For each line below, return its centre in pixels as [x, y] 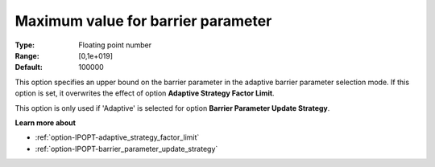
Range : [27, 55]
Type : [25, 45]
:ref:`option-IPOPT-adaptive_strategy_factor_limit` [117, 137]
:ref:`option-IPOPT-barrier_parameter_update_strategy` [126, 149]
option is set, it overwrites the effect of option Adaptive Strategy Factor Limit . [145, 93]
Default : [29, 67]
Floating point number [115, 45]
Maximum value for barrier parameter [143, 21]
